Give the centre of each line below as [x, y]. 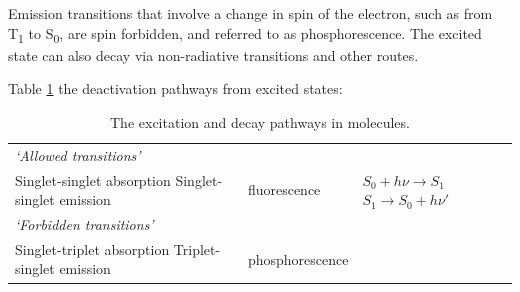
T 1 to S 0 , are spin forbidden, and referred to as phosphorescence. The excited [245, 34]
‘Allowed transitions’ [78, 154]
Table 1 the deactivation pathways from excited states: [175, 88]
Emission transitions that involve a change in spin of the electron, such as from [250, 13]
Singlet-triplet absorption [92, 248]
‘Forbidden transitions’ [84, 224]
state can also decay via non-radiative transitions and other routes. [213, 54]
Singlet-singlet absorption [93, 179]
